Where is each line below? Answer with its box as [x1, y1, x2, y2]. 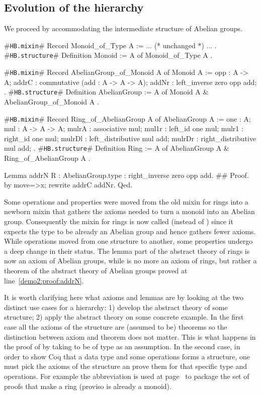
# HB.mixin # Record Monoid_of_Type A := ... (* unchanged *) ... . [4, 40, 217, 50]
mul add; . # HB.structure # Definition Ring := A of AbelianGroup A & [4, 143, 229, 153]
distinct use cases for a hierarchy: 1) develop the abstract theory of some [4, 302, 228, 312]
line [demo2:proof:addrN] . [4, 275, 84, 285]
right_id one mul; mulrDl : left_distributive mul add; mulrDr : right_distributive [4, 133, 256, 143]
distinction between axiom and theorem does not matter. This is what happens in [4, 331, 256, 342]
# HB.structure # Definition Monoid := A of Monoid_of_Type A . [4, 50, 213, 60]
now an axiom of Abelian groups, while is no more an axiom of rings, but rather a [4, 255, 257, 266]
